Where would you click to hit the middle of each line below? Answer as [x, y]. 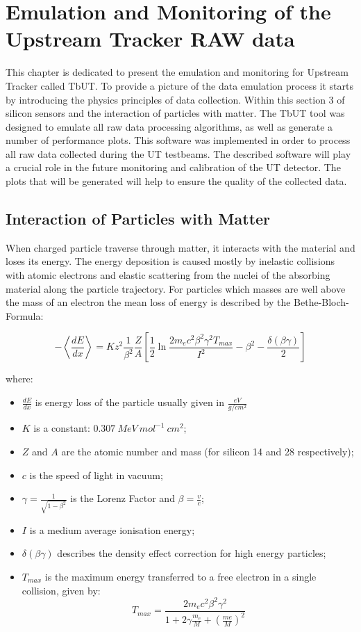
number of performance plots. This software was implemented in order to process [178, 140]
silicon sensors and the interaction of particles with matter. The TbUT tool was [175, 113]
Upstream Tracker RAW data [150, 39]
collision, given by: [61, 590]
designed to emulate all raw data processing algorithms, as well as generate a [169, 126]
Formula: [25, 315]
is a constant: [62, 428]
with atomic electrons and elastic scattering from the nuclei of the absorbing [168, 275]
